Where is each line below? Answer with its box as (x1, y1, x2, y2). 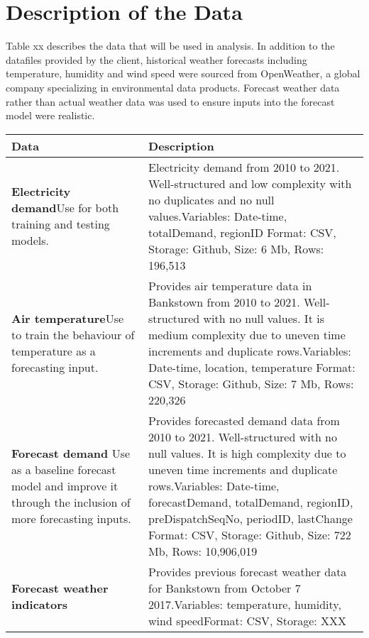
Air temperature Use (11, 309, 124, 326)
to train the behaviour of (11, 326, 135, 343)
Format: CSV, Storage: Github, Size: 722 (148, 526, 351, 543)
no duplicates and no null (148, 191, 275, 208)
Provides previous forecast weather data (148, 563, 347, 580)
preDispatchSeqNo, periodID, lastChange (148, 510, 353, 527)
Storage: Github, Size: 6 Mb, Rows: (148, 240, 324, 257)
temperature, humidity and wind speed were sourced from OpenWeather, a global (6, 66, 360, 81)
